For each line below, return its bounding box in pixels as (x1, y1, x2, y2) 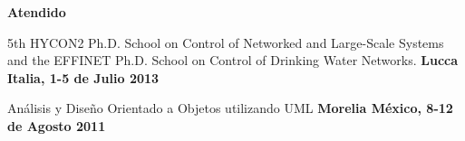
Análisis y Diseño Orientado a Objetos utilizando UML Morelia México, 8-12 (7, 99, 453, 117)
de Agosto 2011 (7, 116, 106, 135)
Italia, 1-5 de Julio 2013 (7, 68, 160, 87)
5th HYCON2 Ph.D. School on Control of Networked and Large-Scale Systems (7, 33, 444, 52)
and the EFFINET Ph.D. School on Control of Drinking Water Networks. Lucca (7, 51, 459, 70)
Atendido (7, 3, 66, 21)
